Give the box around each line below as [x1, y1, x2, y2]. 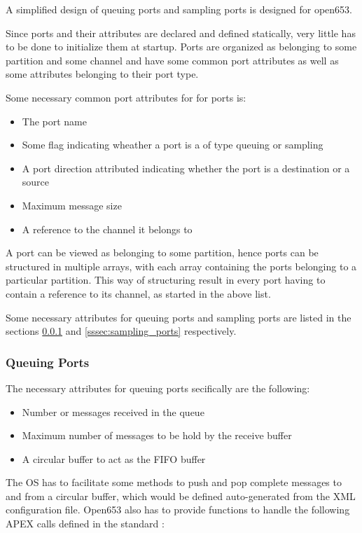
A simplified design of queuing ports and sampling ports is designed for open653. [6, 2, 352, 16]
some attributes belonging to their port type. [6, 67, 199, 81]
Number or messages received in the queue [22, 404, 204, 419]
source [22, 174, 50, 189]
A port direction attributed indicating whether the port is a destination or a [22, 160, 350, 175]
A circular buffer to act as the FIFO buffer [22, 451, 206, 466]
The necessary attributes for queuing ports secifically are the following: [6, 380, 310, 395]
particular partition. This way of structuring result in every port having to [6, 272, 326, 287]
